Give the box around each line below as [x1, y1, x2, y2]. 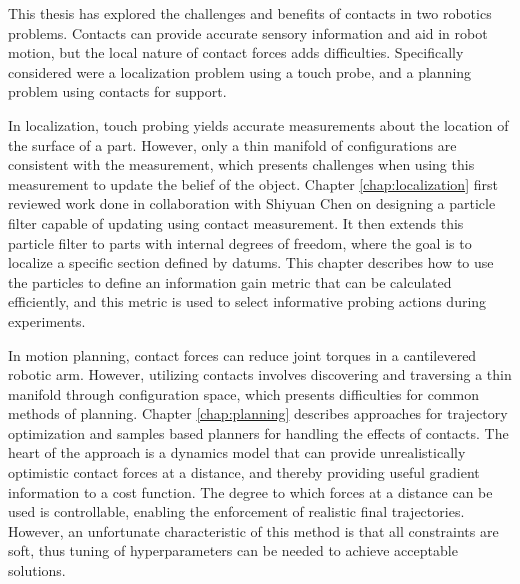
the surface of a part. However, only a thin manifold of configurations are [8, 134, 457, 155]
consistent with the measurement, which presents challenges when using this [8, 154, 475, 175]
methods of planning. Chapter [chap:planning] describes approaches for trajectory [8, 403, 508, 424]
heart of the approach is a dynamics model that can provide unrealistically [8, 442, 466, 463]
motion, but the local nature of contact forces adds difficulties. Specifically [8, 42, 464, 63]
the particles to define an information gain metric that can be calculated [8, 271, 452, 292]
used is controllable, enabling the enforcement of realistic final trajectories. [8, 501, 465, 522]
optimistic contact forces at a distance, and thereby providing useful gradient [8, 462, 480, 483]
